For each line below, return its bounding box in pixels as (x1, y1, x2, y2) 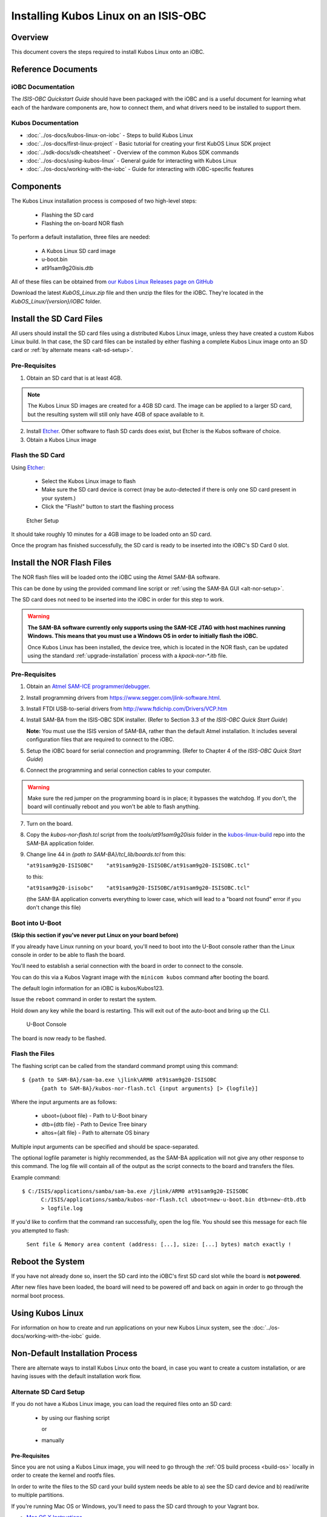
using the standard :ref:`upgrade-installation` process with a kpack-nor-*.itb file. (27, 652, 228, 660)
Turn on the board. (26, 820, 73, 827)
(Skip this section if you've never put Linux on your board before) (11, 931, 179, 939)
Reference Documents (11, 64, 98, 74)
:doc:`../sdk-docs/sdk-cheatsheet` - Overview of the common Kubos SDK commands (26, 149, 239, 156)
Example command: (11, 1174, 61, 1181)
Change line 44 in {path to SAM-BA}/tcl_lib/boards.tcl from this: (26, 851, 186, 858)
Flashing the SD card (41, 211, 94, 218)
